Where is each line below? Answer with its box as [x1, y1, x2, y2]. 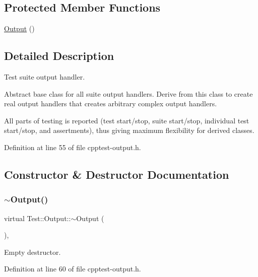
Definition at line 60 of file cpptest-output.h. [4, 263, 141, 274]
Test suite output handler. [4, 72, 85, 82]
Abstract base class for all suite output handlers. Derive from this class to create [4, 88, 253, 99]
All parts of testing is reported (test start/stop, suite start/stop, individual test [4, 115, 249, 125]
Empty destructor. [4, 246, 61, 257]
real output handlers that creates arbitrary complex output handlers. [4, 98, 217, 109]
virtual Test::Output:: [4, 213, 71, 223]
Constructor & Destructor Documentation [4, 166, 229, 182]
